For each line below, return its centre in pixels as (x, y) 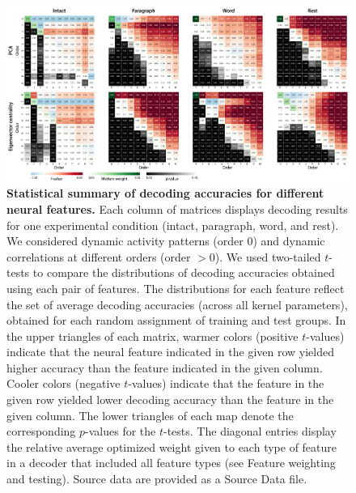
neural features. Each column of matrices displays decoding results (177, 208)
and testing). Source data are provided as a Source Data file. (157, 479)
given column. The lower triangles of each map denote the (150, 415)
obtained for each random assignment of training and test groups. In (176, 320)
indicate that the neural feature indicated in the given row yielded (170, 352)
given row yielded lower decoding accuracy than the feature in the (170, 399)
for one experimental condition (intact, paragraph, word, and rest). (173, 225)
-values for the (121, 431)
